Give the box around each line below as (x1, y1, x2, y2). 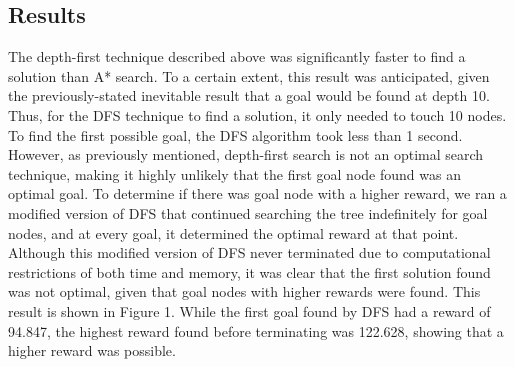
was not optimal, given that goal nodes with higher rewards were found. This (8, 281, 481, 302)
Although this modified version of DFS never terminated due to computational (8, 242, 491, 263)
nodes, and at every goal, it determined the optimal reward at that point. (8, 222, 459, 243)
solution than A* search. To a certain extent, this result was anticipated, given (8, 65, 490, 86)
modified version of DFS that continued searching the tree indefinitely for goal (8, 202, 488, 223)
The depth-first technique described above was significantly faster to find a (8, 46, 466, 67)
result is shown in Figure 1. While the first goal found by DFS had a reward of (8, 300, 491, 321)
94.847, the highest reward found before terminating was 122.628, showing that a (8, 320, 504, 341)
